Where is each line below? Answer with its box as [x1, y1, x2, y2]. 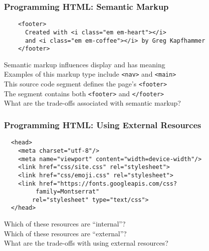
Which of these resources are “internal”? [4, 219, 126, 229]
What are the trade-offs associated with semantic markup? [4, 98, 181, 108]
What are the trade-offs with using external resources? [4, 238, 169, 248]
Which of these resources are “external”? [4, 228, 127, 238]
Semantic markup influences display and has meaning [4, 59, 165, 69]
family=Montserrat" [35, 188, 100, 195]
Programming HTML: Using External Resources [4, 118, 202, 131]
